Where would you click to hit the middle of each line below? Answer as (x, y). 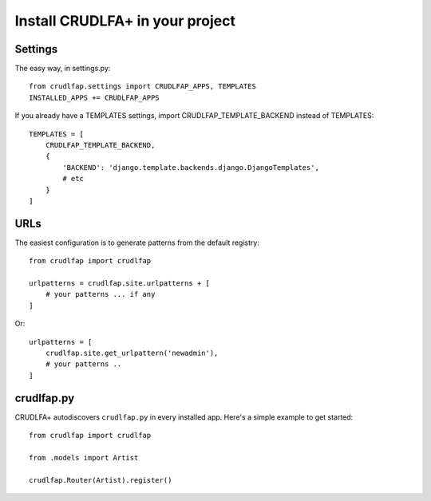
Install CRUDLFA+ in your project (125, 21)
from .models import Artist (84, 458)
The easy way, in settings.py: (63, 69)
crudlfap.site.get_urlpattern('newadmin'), (132, 353)
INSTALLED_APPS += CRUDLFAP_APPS (94, 97)
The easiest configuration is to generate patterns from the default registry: (137, 243)
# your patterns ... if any (100, 294)
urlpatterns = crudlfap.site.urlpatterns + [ (120, 284)
